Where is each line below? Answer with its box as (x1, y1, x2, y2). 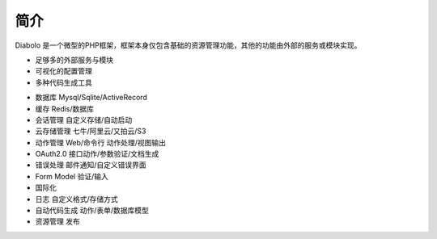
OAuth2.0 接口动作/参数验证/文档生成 (35, 149, 159, 159)
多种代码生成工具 (35, 78, 92, 87)
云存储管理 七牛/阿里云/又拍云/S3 (35, 126, 146, 136)
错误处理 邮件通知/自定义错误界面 (35, 160, 146, 170)
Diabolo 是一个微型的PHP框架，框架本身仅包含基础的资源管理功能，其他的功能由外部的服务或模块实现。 (15, 40, 362, 50)
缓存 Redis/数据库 (35, 103, 95, 113)
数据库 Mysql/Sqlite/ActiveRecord (35, 93, 147, 103)
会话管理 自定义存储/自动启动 (35, 115, 133, 124)
